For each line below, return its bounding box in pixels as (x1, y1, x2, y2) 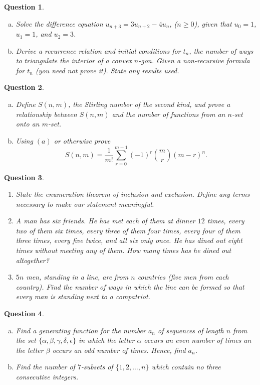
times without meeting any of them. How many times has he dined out (16, 245, 231, 255)
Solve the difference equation (16, 18, 103, 29)
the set (16, 335, 36, 345)
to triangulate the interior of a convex (16, 55, 132, 66)
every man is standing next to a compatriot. (16, 291, 150, 302)
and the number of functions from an (112, 108, 225, 119)
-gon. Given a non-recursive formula (138, 55, 250, 66)
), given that (194, 18, 232, 29)
